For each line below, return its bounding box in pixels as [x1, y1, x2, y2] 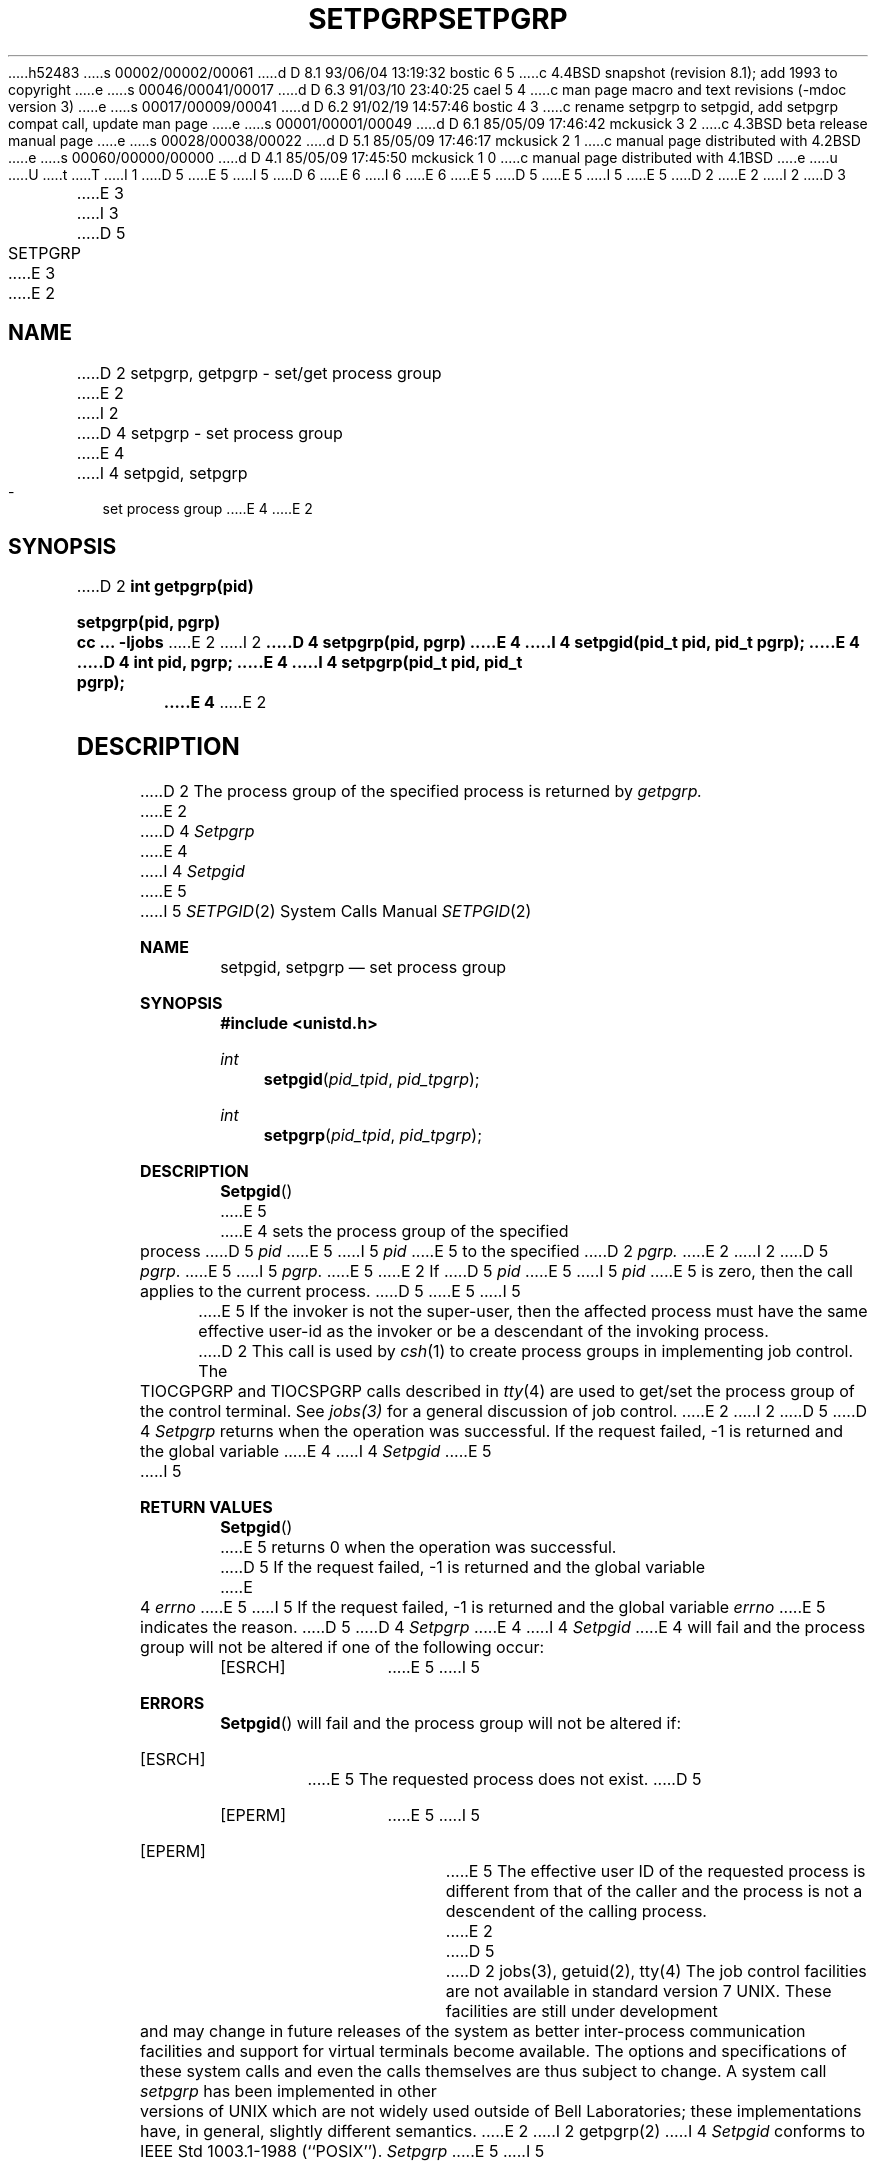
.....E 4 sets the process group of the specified [220, 1221, 569, 1242]
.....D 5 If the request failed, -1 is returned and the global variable [220, 1557, 706, 1578]
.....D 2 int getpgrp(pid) [76, 576, 254, 597]
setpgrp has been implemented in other [140, 2081, 437, 2102]
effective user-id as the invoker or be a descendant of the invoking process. [198, 1321, 769, 1342]
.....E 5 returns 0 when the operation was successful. [220, 1537, 617, 1558]
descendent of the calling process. [445, 1901, 707, 1922]
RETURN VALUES [140, 1497, 273, 1518]
